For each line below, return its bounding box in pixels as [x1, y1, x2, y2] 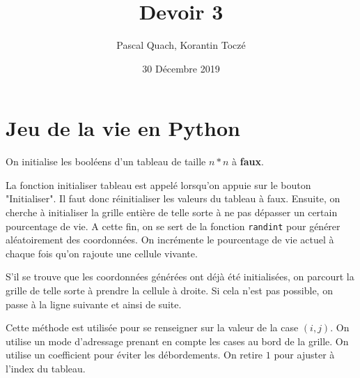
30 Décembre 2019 [142, 61, 220, 75]
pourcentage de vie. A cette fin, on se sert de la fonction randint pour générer [6, 218, 341, 233]
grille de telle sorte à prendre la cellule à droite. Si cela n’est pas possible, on [6, 283, 333, 298]
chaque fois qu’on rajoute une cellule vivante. [6, 245, 198, 260]
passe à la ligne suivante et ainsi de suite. [6, 296, 182, 311]
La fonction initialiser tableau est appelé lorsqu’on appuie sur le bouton [6, 177, 311, 192]
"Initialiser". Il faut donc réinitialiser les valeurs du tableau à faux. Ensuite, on [6, 191, 341, 206]
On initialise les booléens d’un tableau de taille [6, 154, 206, 169]
